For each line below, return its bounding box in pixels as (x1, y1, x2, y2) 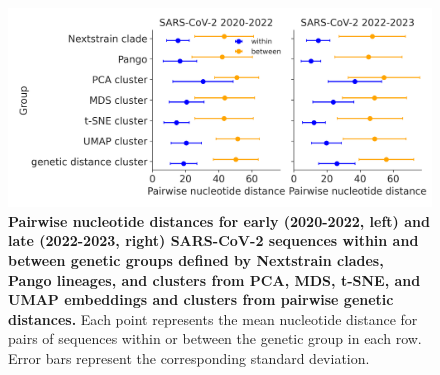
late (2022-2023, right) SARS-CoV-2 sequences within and (8, 230, 419, 251)
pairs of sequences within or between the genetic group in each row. (8, 328, 422, 349)
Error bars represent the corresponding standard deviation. (8, 347, 370, 368)
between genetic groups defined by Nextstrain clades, (8, 249, 384, 270)
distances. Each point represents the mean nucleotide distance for (8, 308, 418, 329)
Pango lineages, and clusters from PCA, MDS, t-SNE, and (8, 269, 421, 290)
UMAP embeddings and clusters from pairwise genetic (8, 289, 394, 310)
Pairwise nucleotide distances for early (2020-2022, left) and (8, 210, 430, 231)
